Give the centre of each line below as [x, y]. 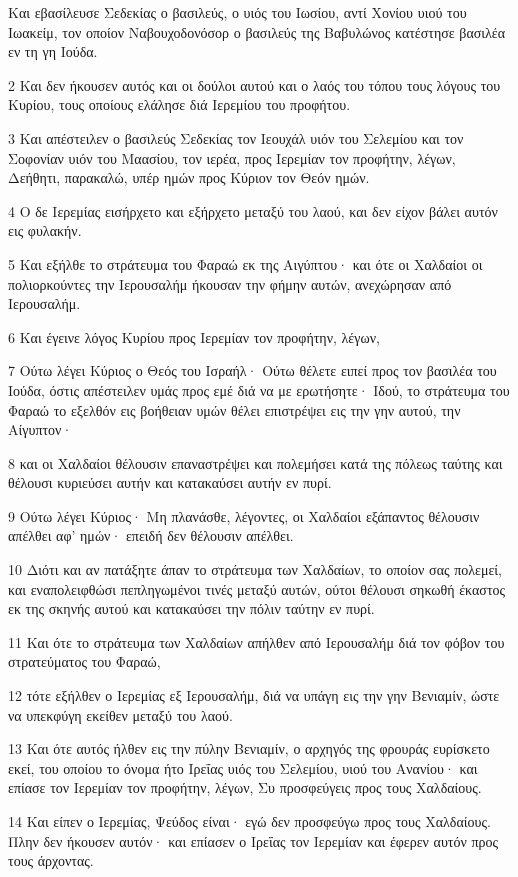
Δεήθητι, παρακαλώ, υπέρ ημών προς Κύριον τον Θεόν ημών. [189, 177]
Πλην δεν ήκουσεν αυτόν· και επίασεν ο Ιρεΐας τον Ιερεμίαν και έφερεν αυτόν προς [253, 840]
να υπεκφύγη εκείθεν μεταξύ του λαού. [120, 714]
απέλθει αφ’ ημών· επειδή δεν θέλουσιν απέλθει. [151, 535]
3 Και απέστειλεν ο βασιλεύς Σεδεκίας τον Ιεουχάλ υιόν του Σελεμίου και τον [236, 137]
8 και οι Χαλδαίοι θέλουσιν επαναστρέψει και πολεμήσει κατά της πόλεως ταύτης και [255, 462]
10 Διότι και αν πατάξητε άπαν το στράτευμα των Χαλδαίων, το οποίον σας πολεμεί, [255, 569]
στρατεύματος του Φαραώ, [84, 661]
